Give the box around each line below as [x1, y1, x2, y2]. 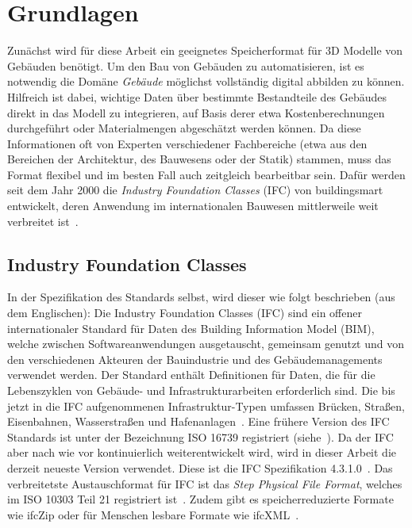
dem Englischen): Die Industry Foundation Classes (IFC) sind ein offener [7, 304, 362, 321]
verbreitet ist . [7, 212, 79, 229]
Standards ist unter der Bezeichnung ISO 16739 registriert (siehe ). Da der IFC [7, 428, 394, 445]
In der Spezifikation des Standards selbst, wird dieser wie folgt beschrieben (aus [7, 289, 395, 305]
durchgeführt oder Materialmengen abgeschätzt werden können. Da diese [7, 120, 361, 136]
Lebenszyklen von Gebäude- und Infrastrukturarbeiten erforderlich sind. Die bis [7, 382, 395, 399]
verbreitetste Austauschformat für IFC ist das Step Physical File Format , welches [7, 475, 402, 492]
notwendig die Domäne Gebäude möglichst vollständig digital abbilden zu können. [7, 73, 405, 90]
